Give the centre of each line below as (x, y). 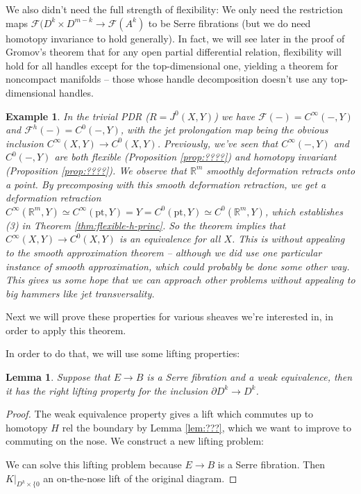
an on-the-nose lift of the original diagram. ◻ (140, 478)
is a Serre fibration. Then (271, 464)
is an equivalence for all (170, 239)
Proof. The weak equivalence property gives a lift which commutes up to (160, 414)
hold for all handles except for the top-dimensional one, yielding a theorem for (172, 65)
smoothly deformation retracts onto (281, 170)
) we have (234, 116)
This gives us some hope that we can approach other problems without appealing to (180, 280)
